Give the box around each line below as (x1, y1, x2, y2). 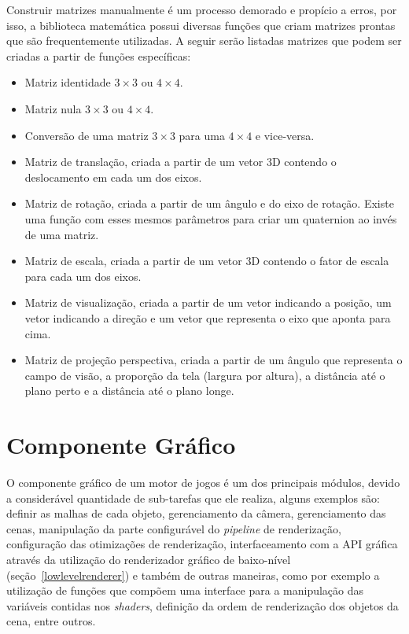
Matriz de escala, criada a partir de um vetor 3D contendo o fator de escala (24, 252, 389, 269)
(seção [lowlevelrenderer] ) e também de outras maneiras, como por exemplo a (6, 566, 380, 583)
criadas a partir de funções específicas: (6, 47, 191, 64)
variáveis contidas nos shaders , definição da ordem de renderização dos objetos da (6, 597, 399, 614)
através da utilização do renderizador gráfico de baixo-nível (6, 551, 291, 567)
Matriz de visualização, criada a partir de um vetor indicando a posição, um (24, 294, 392, 311)
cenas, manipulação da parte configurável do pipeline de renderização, (6, 520, 341, 536)
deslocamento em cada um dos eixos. (24, 168, 202, 185)
